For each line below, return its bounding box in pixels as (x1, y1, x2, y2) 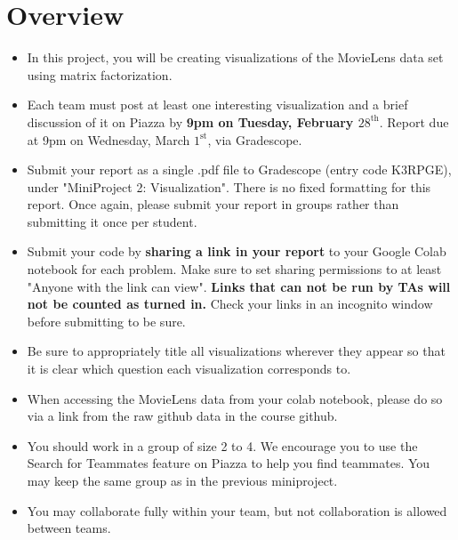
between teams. (27, 519, 111, 537)
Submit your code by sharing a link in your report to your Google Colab (27, 242, 446, 261)
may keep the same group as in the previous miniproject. (27, 471, 338, 489)
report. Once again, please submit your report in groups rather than (27, 195, 399, 214)
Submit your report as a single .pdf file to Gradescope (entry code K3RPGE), (27, 160, 452, 179)
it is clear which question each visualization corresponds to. (27, 359, 351, 378)
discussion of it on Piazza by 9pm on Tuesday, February (27, 112, 354, 131)
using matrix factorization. (27, 65, 173, 84)
